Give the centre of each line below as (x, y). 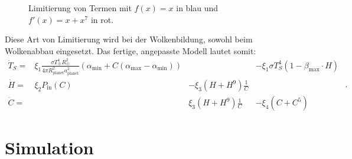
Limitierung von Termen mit (80, 8)
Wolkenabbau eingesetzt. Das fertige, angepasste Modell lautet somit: (131, 50)
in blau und (197, 8)
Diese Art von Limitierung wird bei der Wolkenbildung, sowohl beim (129, 39)
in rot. (102, 19)
